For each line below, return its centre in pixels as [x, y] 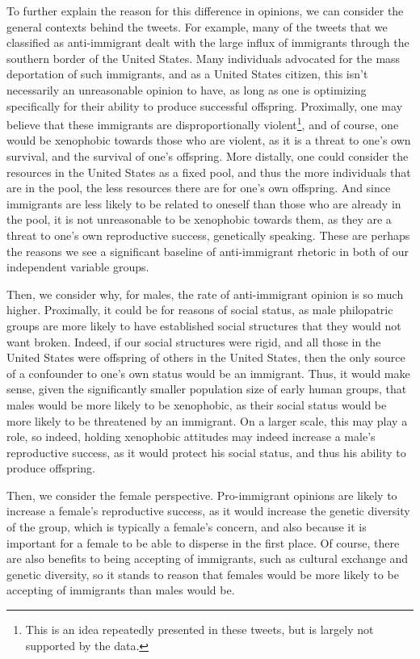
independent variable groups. [78, 267]
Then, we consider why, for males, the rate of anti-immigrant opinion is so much [205, 294]
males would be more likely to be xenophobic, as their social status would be [197, 404]
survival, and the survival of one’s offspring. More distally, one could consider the [208, 156]
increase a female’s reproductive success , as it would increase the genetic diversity [208, 511]
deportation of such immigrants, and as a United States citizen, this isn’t [187, 74]
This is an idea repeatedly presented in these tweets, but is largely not [199, 630]
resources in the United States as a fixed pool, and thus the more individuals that [209, 172]
